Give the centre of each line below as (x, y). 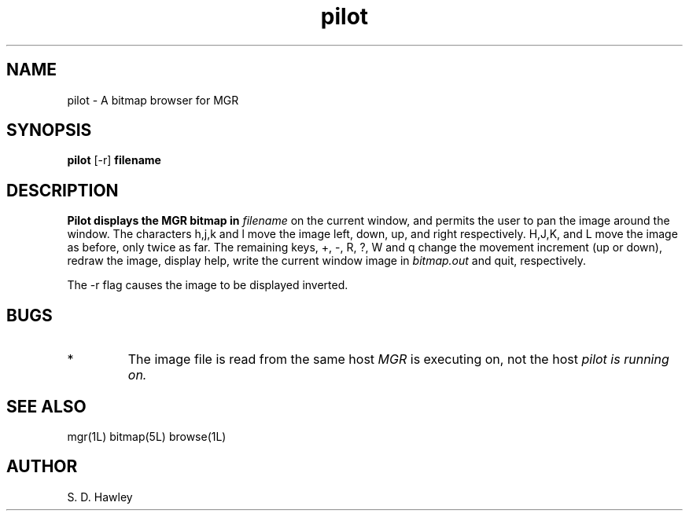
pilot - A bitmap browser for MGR (153, 100)
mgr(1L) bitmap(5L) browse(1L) (147, 436)
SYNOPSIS (49, 130)
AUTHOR (42, 467)
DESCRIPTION (63, 190)
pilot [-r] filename (114, 160)
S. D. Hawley (100, 497)
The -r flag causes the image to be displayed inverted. (208, 285)
